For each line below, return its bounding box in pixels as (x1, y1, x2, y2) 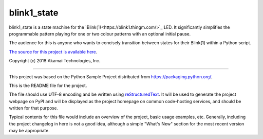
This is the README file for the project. (9, 83, 87, 88)
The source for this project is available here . (9, 49, 97, 54)
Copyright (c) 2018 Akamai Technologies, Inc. (9, 58, 101, 64)
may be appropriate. (9, 128, 50, 134)
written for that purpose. (9, 105, 58, 111)
